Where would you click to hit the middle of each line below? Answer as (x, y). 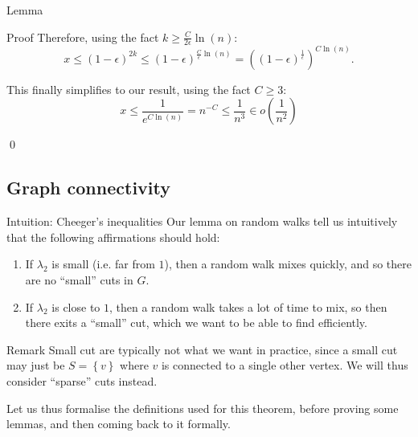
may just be (36, 365)
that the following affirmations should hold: (113, 237)
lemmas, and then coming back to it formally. (119, 424)
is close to (76, 306)
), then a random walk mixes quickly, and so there (288, 264)
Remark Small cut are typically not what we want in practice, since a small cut (202, 349)
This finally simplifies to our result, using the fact (129, 89)
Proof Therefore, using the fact (83, 37)
